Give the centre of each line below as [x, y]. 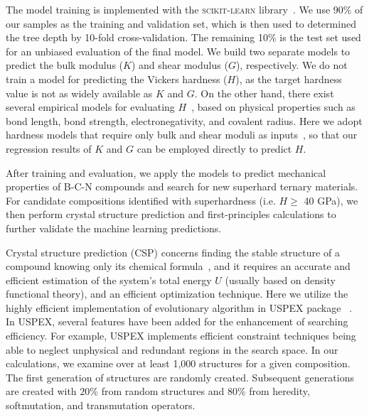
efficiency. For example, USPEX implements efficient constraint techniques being [181, 336]
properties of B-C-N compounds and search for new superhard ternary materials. [182, 186]
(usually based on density [280, 280]
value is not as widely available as [79, 93]
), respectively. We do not [292, 65]
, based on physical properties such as [273, 107]
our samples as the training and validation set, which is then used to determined [181, 23]
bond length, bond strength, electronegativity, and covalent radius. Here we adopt [184, 120]
